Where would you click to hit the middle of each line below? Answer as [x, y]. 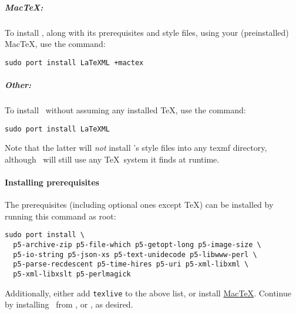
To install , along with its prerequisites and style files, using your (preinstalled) [147, 32]
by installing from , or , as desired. [69, 304]
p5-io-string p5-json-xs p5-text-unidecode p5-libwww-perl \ [135, 254]
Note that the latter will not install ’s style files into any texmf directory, [136, 148]
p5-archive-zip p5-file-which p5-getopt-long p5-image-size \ [137, 245]
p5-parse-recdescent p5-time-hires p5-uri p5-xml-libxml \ [131, 264]
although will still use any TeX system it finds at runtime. [112, 159]
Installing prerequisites [52, 182]
